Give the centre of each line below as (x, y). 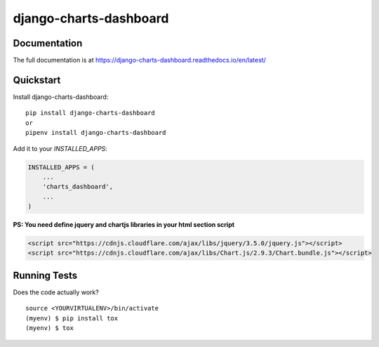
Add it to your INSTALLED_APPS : (60, 148)
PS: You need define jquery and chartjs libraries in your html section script (124, 225)
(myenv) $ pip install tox (72, 318)
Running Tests (45, 275)
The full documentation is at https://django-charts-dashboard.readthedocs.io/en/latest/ (139, 60)
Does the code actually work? (56, 292)
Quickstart (37, 80)
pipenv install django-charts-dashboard (96, 133)
